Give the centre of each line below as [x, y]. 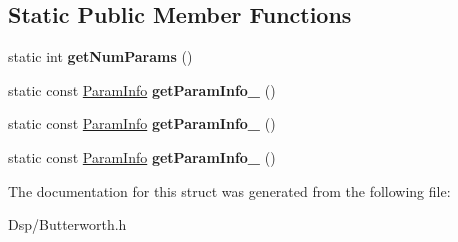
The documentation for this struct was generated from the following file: [229, 190]
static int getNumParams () [100, 56]
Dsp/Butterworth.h [67, 224]
